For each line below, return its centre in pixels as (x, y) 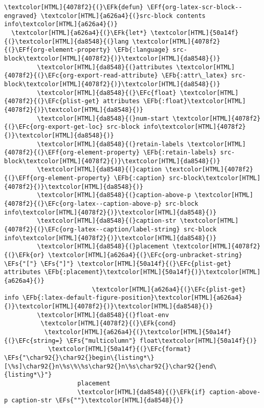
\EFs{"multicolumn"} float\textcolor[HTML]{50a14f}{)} (161, 341)
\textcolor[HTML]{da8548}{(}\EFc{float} (107, 93)
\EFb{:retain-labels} (180, 153)
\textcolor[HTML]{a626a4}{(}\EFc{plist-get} (169, 289)
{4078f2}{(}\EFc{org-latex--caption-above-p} (83, 204)
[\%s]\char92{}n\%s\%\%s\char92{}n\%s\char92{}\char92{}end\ (111, 366)
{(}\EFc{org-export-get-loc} (54, 127)
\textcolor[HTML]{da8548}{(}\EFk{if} (141, 392)
